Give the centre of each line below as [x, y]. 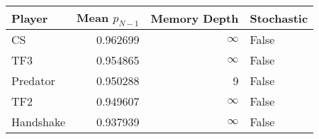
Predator [33, 81]
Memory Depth [195, 18]
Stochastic [279, 18]
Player [30, 18]
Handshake [39, 122]
